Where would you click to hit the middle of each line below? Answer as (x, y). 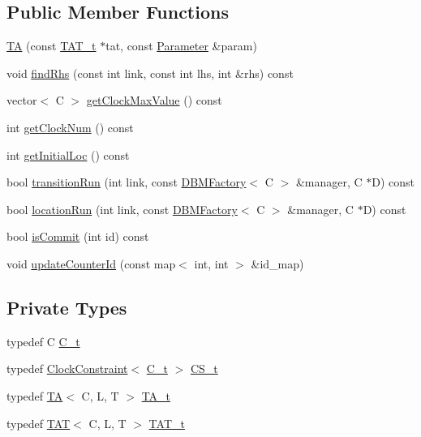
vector (22, 100)
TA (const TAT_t (52, 46)
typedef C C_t (43, 341)
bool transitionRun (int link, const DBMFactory (127, 182)
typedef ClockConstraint (67, 368)
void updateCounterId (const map (91, 263)
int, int (211, 263)
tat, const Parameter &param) (181, 46)
